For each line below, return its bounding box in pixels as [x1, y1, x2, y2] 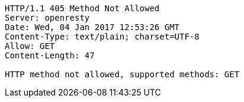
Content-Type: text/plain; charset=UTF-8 [5, 32, 200, 41]
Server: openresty [5, 13, 90, 22]
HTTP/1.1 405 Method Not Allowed [5, 4, 160, 13]
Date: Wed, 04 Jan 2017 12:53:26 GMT [5, 22, 180, 32]
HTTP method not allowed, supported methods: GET [5, 70, 240, 79]
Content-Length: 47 [5, 51, 95, 60]
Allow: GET [5, 41, 55, 51]
